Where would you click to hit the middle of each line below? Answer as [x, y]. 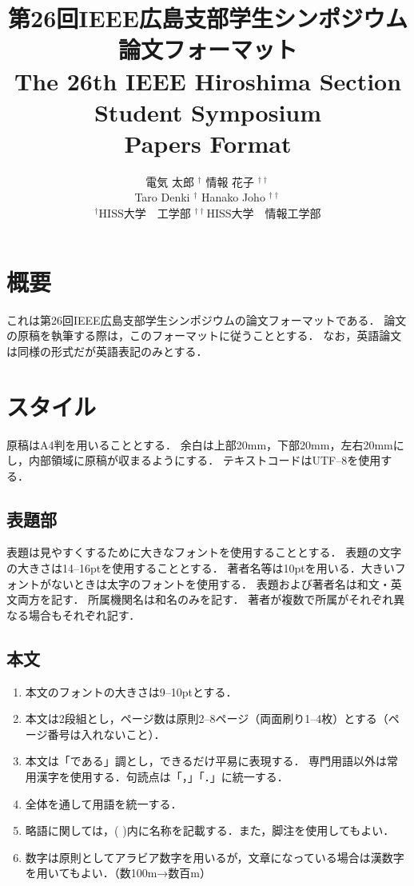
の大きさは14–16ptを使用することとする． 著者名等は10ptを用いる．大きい [201, 568]
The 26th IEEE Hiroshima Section [208, 80]
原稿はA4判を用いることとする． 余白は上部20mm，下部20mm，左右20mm [200, 444]
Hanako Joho [233, 197]
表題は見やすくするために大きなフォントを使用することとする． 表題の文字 [204, 552]
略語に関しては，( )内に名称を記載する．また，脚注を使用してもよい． [210, 830]
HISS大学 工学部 [145, 213]
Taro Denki [162, 197]
